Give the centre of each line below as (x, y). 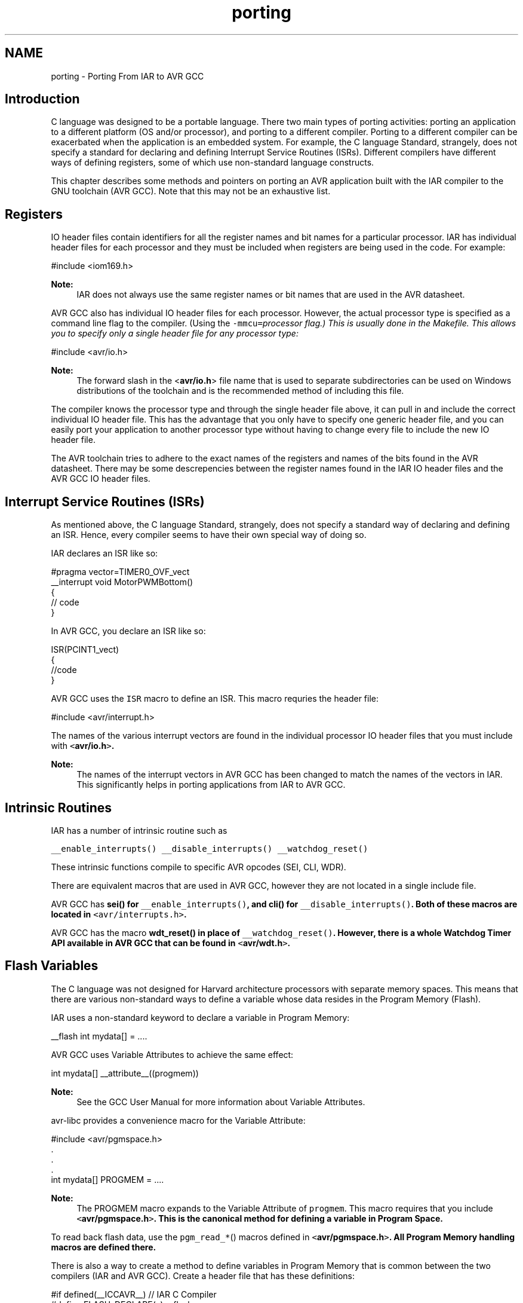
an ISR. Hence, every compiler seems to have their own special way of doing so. (209, 535)
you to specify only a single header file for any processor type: (175, 334)
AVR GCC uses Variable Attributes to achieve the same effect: (172, 1054)
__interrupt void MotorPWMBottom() (122, 582)
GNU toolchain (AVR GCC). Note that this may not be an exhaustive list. (191, 191)
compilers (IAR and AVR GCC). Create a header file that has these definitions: (203, 1276)
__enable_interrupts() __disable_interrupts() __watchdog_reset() (210, 848)
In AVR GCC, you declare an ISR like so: (128, 631)
